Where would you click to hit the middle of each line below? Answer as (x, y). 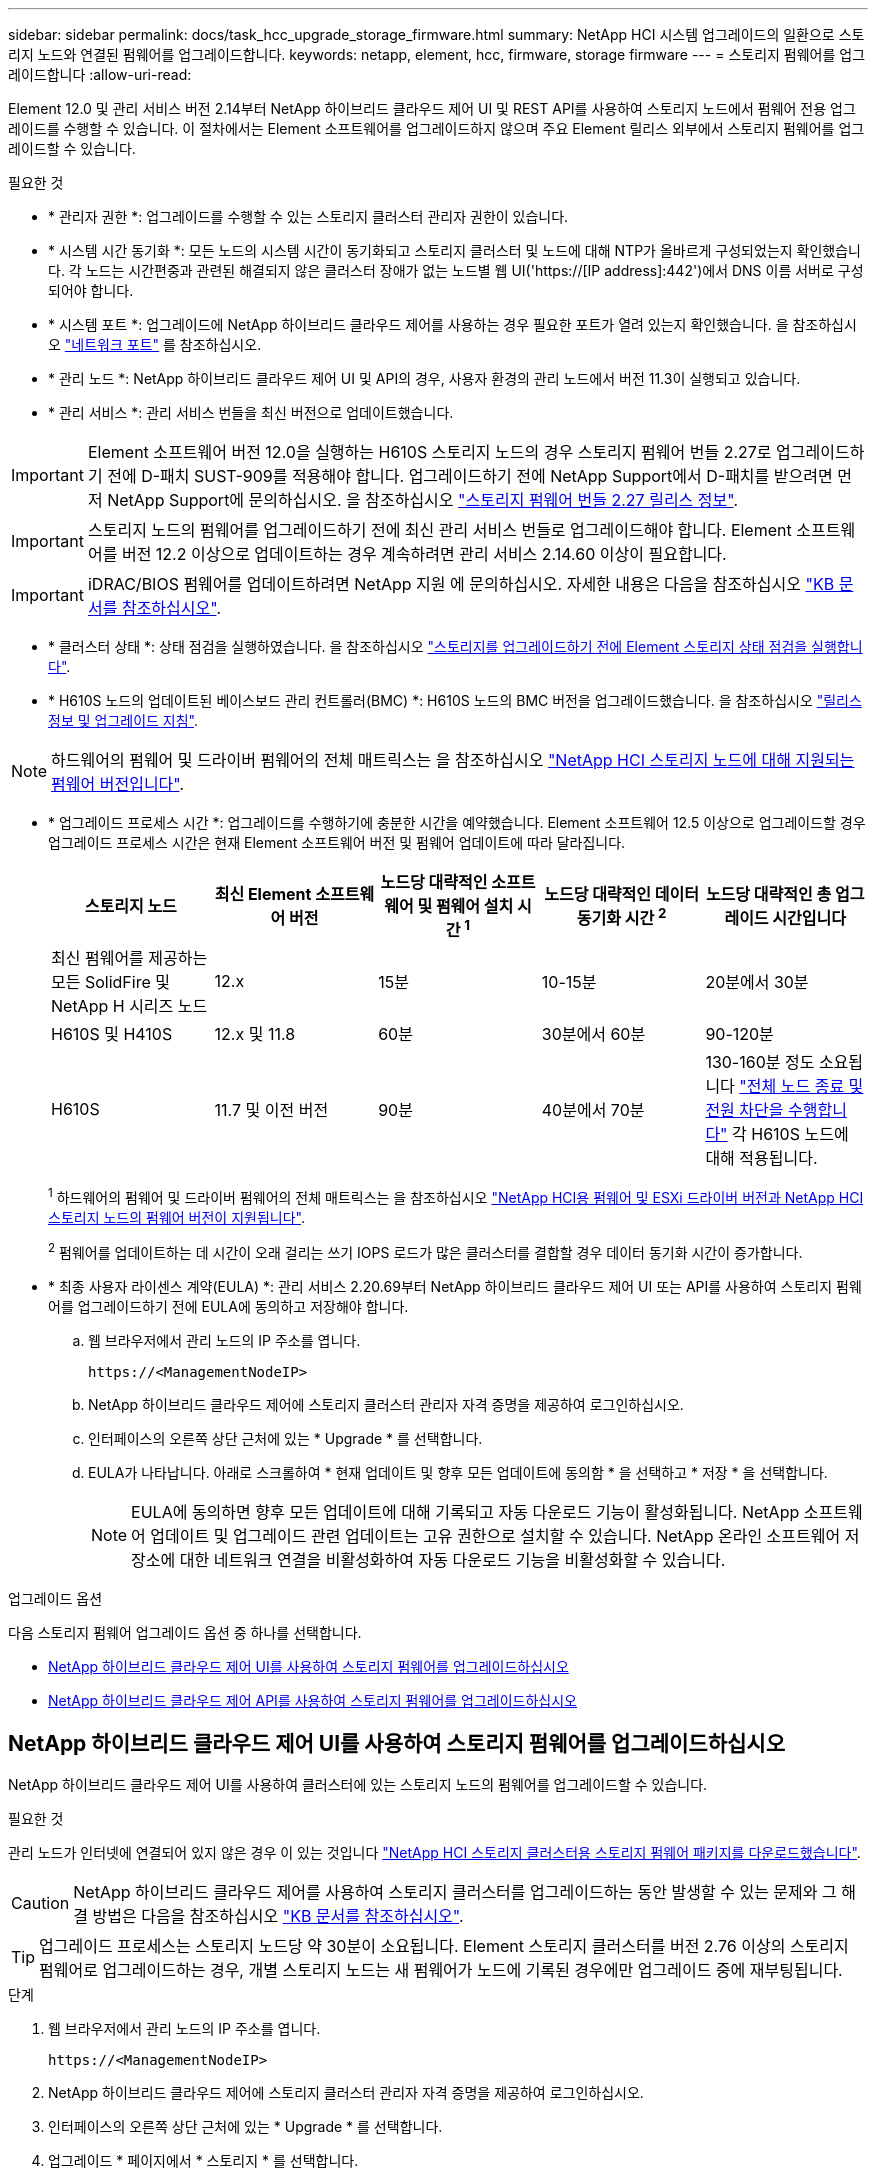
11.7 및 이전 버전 (271, 1110)
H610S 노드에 (800, 1134)
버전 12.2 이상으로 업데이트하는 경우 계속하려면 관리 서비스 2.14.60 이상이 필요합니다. (424, 554)
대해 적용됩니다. (761, 1158)
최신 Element (263, 894)
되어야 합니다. (91, 290)
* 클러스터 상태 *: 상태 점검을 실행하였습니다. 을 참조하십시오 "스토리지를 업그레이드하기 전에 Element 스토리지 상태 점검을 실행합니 (455, 646)
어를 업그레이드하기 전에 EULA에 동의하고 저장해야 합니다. (228, 1306)
